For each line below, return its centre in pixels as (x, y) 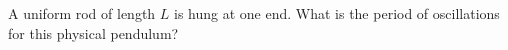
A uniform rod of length (82, 13)
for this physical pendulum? (93, 32)
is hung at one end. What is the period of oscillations (336, 13)
